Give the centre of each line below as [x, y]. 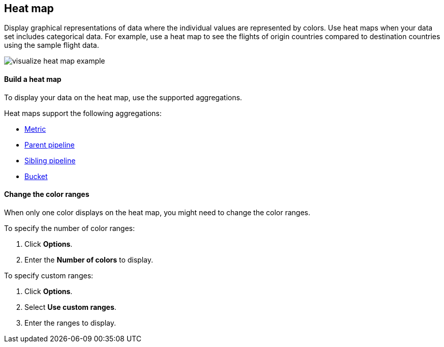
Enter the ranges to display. [70, 323]
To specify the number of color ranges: [69, 228]
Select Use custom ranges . [70, 307]
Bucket [36, 176]
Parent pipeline [50, 144]
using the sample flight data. [52, 45]
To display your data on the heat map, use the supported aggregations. [123, 97]
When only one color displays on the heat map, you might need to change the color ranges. [157, 212]
